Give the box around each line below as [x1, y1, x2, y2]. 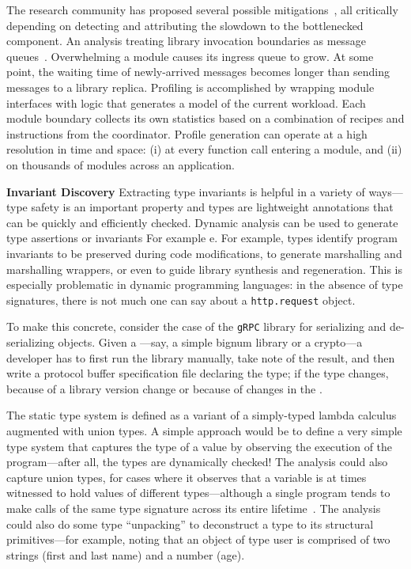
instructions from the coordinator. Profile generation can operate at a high [6, 125, 368, 142]
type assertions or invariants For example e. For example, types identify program [6, 229, 398, 246]
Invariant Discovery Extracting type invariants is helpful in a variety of [6, 183, 365, 199]
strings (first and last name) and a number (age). [6, 546, 245, 563]
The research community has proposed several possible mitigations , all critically [6, 2, 398, 17]
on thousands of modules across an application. [6, 156, 236, 173]
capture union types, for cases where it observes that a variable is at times [6, 468, 367, 485]
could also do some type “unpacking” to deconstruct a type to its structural [6, 515, 374, 532]
